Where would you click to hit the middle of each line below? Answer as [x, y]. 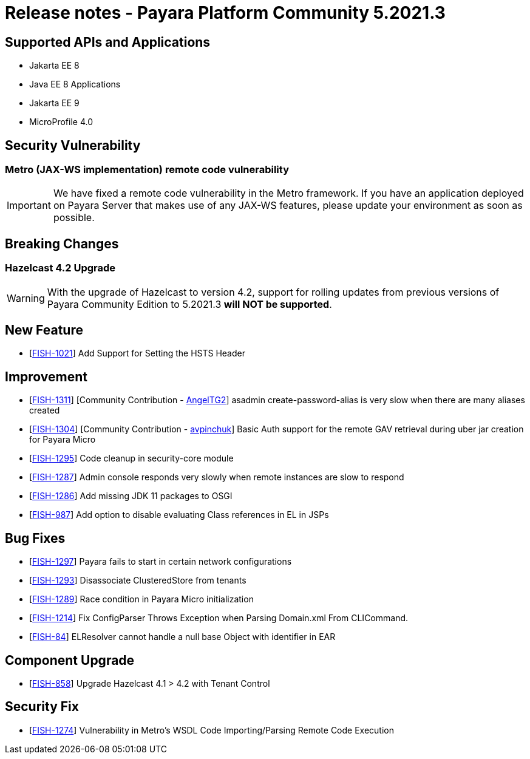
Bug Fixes [35, 538]
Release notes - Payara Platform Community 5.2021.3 [225, 13]
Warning [26, 298]
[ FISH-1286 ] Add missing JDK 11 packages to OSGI [131, 496]
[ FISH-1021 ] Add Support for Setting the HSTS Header [137, 353]
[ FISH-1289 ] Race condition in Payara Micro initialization [141, 599]
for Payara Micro [63, 440]
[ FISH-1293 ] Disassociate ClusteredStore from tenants [138, 580]
